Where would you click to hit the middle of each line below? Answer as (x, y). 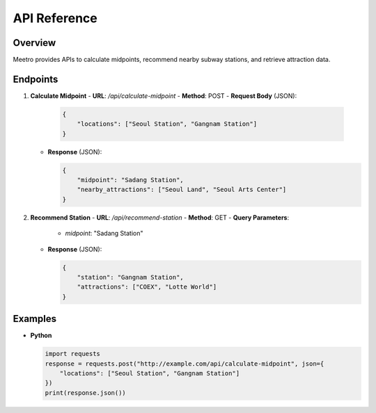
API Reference (55, 18)
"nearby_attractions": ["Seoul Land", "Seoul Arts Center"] (182, 190)
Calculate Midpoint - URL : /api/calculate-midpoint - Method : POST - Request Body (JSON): (164, 96)
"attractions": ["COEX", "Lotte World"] (147, 287)
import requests (73, 354)
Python (41, 335)
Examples (35, 319)
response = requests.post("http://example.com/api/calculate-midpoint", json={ (185, 364)
